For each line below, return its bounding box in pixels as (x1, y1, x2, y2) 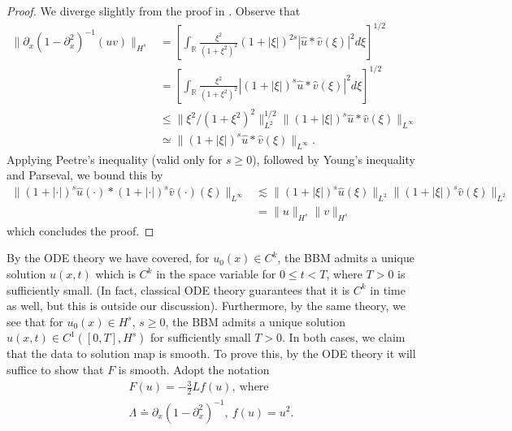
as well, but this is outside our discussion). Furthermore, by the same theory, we (7, 297, 406, 314)
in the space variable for (156, 265, 276, 282)
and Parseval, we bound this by (7, 166, 163, 183)
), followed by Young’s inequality (252, 150, 415, 167)
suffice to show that (7, 361, 104, 378)
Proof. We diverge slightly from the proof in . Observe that (7, 2, 301, 19)
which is (95, 265, 136, 282)
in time (370, 281, 406, 298)
